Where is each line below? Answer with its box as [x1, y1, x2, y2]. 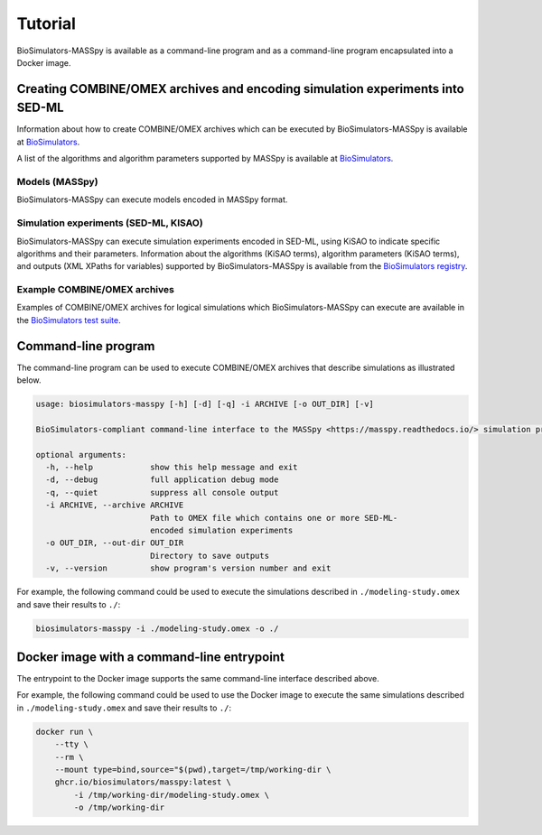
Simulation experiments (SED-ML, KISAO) [16, 217, 203, 229]
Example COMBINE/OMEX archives [16, 283, 175, 296]
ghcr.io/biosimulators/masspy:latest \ [54, 777, 232, 787]
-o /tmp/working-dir [73, 803, 165, 812]
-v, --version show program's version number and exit [45, 563, 332, 573]
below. [16, 375, 42, 385]
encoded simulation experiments [149, 525, 294, 535]
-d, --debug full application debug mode [45, 475, 279, 485]
